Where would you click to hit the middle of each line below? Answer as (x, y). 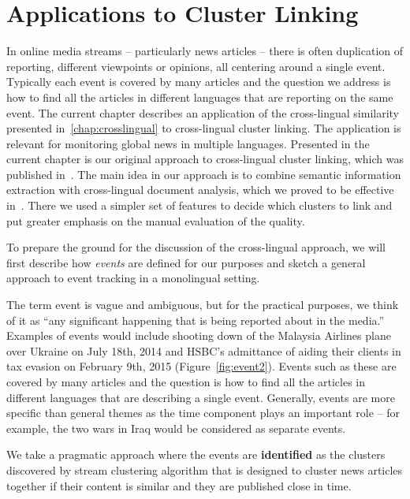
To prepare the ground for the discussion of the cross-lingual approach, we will (196, 247)
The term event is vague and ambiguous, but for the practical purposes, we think (203, 305)
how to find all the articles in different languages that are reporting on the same (200, 97)
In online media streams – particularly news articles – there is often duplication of (205, 51)
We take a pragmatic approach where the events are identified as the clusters (196, 454)
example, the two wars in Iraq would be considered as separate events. (176, 428)
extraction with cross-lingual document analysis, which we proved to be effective (200, 190)
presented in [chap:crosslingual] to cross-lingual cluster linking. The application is (204, 128)
